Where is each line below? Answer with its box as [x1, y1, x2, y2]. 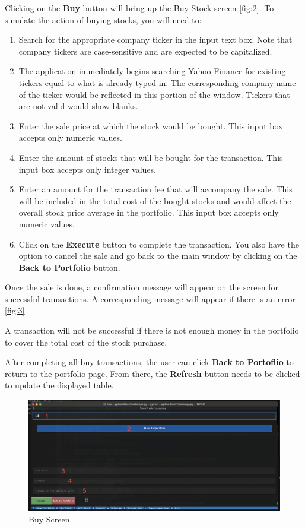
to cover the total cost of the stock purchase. [5, 335, 167, 348]
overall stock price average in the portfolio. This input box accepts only [18, 206, 279, 218]
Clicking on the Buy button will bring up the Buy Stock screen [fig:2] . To [5, 2, 274, 14]
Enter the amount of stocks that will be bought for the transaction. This [18, 151, 283, 163]
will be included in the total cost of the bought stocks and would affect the [18, 194, 291, 207]
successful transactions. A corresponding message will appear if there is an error [5, 292, 296, 305]
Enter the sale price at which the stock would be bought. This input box [18, 119, 283, 132]
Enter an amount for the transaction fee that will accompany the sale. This [18, 183, 293, 195]
